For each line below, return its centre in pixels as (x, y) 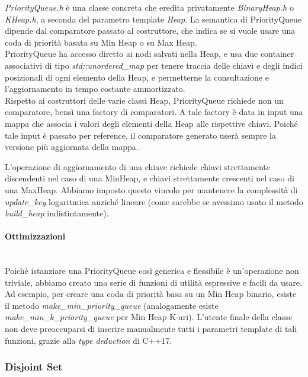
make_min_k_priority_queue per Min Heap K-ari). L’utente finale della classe (149, 317)
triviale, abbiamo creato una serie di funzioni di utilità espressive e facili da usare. (153, 282)
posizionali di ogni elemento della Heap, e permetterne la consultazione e (137, 77)
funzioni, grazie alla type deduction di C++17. (89, 340)
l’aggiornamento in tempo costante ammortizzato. (95, 89)
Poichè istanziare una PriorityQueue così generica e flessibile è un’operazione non (152, 271)
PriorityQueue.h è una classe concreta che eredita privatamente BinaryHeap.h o (149, 7)
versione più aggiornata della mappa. (72, 147)
